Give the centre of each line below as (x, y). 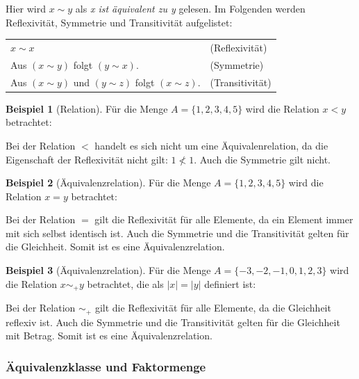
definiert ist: (230, 283)
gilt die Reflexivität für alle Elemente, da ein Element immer (224, 219)
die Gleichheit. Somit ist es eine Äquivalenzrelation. (115, 247)
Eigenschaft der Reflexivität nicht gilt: (87, 159)
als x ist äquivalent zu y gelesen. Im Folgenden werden (190, 8)
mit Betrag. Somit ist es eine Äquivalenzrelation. (109, 336)
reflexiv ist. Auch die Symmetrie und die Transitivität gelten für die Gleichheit (173, 322)
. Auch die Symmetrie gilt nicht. (262, 159)
